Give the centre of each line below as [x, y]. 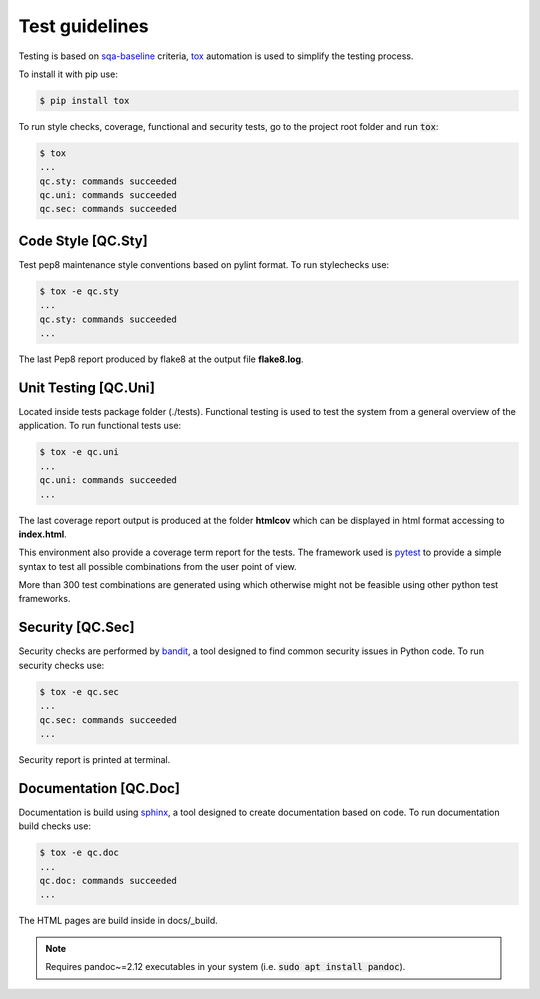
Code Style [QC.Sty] [83, 240]
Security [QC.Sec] [76, 627]
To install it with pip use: [68, 74]
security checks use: [61, 665]
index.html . [42, 534]
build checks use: [55, 826]
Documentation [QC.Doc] [99, 788]
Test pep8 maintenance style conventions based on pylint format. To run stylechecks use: [204, 264]
